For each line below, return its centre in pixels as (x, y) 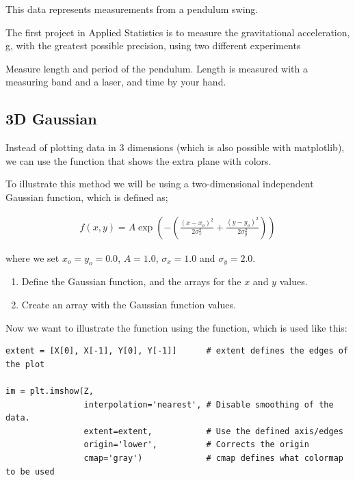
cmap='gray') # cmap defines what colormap (213, 458)
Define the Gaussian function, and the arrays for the (131, 281)
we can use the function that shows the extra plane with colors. (139, 160)
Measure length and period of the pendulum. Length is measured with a (157, 68)
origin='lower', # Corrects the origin (196, 445)
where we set (32, 257)
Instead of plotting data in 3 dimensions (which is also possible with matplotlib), (175, 147)
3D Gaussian (51, 119)
